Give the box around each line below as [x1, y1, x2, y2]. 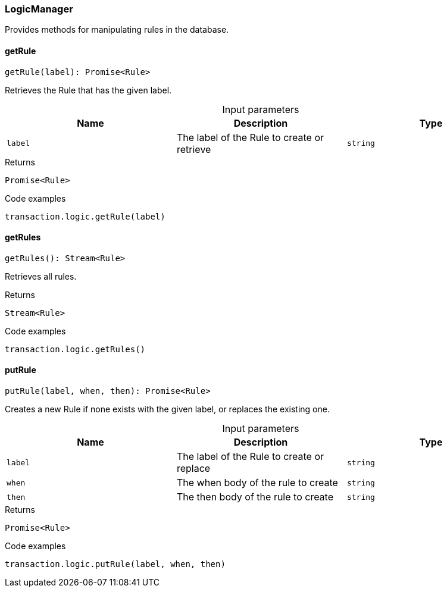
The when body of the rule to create [176, 477, 338, 489]
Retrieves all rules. [5, 271, 77, 281]
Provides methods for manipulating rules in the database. [5, 24, 229, 35]
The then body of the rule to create [176, 491, 334, 503]
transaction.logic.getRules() [5, 344, 146, 354]
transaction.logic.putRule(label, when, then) [5, 559, 226, 569]
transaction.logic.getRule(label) [5, 211, 165, 221]
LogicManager [5, 3, 73, 15]
